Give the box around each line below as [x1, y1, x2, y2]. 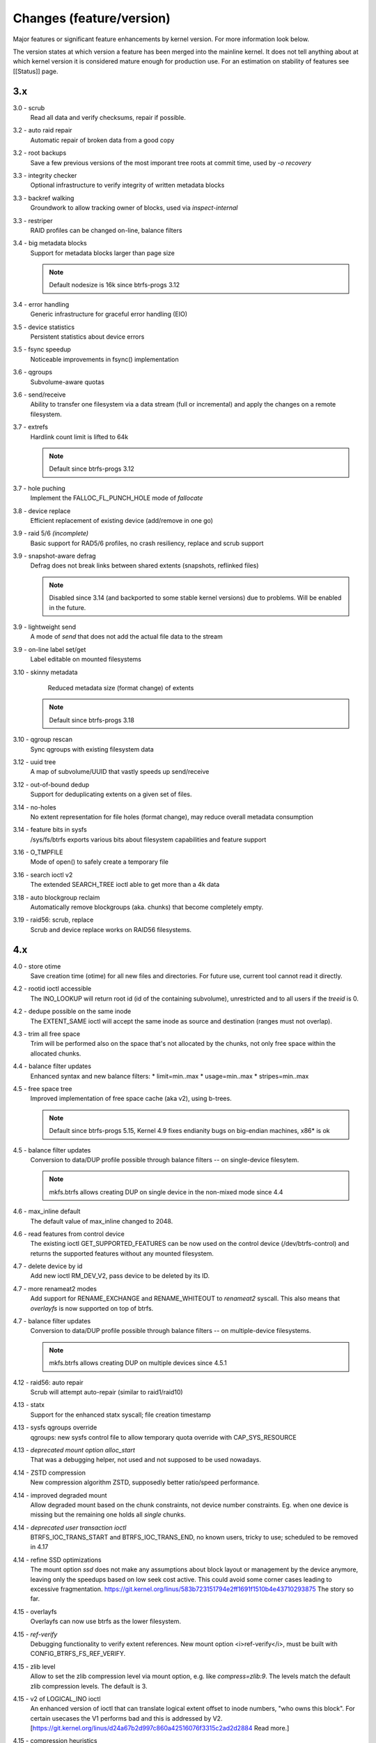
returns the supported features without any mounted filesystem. [30, 1249, 214, 1258]
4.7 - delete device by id [13, 1262, 83, 1270]
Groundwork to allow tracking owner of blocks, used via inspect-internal [30, 204, 238, 212]
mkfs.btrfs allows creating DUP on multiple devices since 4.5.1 [49, 1359, 227, 1367]
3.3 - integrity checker [13, 171, 77, 179]
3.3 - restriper [13, 216, 53, 224]
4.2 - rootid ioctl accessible [13, 984, 92, 993]
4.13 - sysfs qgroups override [13, 1423, 97, 1432]
